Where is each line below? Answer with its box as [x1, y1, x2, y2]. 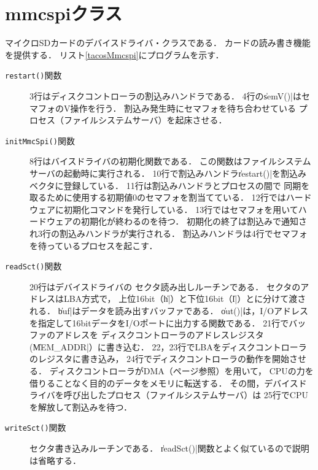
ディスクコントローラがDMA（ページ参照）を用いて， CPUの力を [49, 364, 314, 377]
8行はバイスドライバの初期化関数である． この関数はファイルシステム [29, 155, 311, 168]
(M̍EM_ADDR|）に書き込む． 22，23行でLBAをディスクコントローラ [29, 340, 307, 353]
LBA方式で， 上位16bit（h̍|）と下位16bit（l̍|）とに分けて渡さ [63, 292, 306, 305]
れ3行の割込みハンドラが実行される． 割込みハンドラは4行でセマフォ [29, 226, 308, 239]
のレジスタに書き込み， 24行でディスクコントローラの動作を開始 [29, 352, 290, 365]
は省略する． [29, 453, 81, 466]
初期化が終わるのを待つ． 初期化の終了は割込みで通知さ [80, 215, 307, 228]
